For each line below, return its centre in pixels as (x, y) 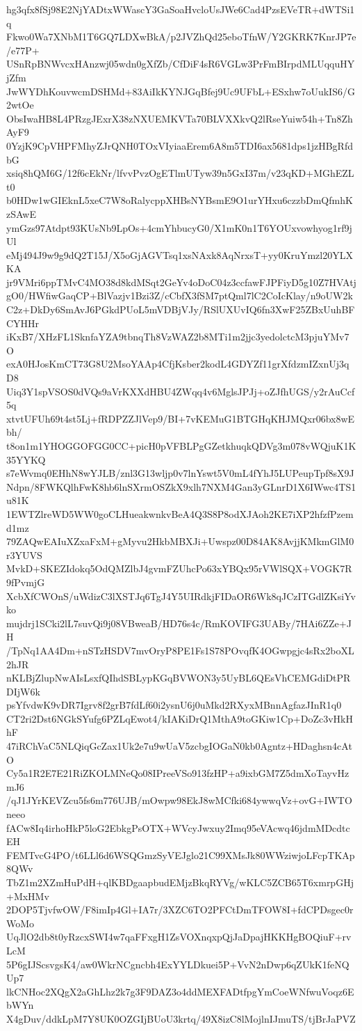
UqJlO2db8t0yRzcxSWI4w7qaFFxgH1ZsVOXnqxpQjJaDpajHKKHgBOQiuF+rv (179, 937)
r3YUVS (24, 554)
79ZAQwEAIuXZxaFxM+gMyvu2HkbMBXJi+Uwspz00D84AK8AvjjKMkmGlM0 (180, 541)
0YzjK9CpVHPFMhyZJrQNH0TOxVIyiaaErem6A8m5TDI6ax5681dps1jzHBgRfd (180, 145)
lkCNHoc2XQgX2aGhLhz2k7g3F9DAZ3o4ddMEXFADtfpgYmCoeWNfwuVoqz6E (180, 991)
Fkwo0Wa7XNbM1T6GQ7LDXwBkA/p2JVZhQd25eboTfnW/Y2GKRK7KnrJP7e (181, 37)
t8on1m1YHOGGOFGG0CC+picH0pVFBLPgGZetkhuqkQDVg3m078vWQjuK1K (181, 446)
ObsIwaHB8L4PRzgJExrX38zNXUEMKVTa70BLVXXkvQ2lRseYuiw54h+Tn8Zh (180, 118)
